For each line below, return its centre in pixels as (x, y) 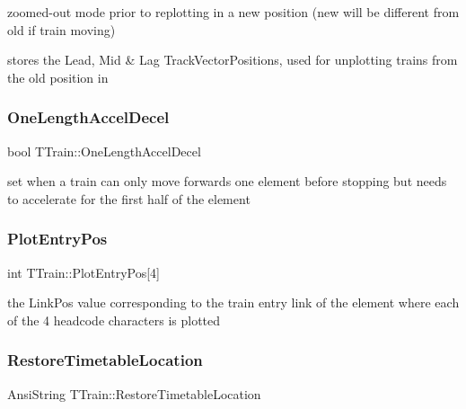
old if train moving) (62, 29)
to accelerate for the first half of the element (129, 198)
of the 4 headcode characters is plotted (114, 320)
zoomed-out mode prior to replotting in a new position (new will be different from (233, 12)
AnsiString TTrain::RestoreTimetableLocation (134, 393)
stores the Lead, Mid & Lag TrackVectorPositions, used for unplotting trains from (233, 60)
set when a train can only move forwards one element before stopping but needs (227, 181)
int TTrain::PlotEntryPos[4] (84, 272)
